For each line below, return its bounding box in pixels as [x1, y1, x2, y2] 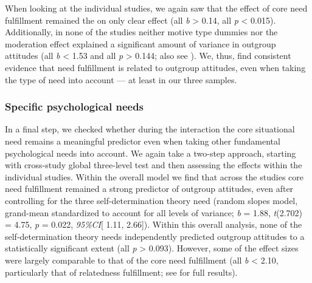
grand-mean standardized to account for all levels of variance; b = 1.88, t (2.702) [5, 206, 302, 219]
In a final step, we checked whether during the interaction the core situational [5, 123, 295, 135]
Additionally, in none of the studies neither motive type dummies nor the [5, 26, 278, 38]
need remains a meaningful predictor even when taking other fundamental [5, 134, 280, 147]
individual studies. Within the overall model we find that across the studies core [5, 170, 303, 183]
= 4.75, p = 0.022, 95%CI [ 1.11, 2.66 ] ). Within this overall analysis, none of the [5, 218, 302, 231]
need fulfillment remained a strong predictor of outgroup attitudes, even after [5, 182, 294, 195]
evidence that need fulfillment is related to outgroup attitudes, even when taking [5, 61, 306, 73]
